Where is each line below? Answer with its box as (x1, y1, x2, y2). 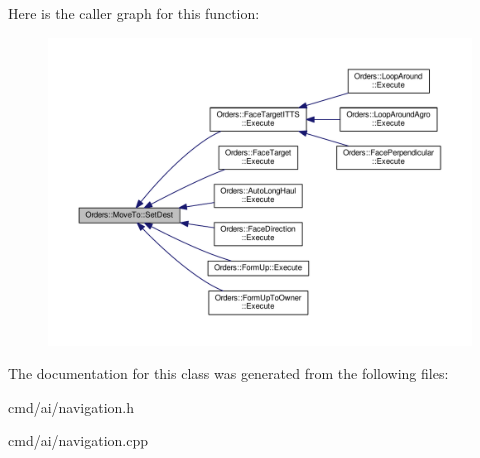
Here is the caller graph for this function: (8, 3, 260, 23)
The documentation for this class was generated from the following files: (8, 363, 449, 384)
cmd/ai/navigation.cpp (8, 430, 149, 451)
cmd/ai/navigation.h (8, 396, 135, 417)
